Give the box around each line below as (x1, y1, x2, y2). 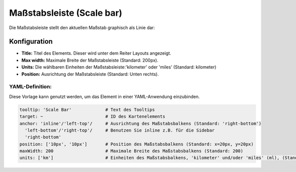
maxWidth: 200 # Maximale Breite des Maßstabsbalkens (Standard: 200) (19, 148, 244, 154)
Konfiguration (9, 37, 53, 46)
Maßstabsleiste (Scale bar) (9, 7, 123, 18)
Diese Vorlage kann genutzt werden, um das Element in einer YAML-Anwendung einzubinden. (9, 94, 200, 100)
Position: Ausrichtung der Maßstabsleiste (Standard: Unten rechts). (21, 71, 159, 77)
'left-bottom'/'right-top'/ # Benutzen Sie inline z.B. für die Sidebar (25, 127, 215, 133)
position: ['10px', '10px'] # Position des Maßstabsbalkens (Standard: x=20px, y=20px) (19, 141, 254, 147)
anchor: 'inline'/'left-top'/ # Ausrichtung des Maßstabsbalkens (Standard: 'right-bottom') (19, 121, 261, 126)
